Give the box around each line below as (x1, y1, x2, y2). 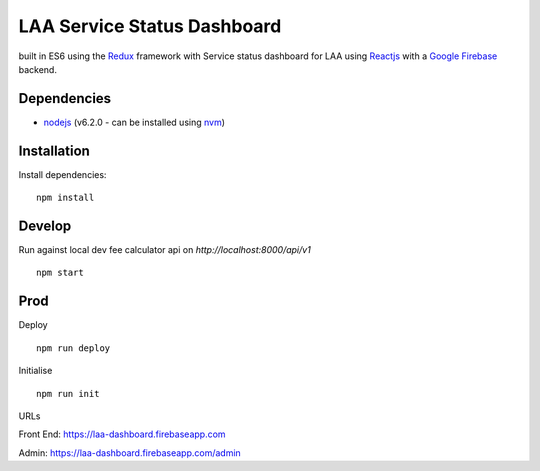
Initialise (18, 365, 53, 377)
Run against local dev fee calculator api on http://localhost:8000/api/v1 (18, 244, 312, 256)
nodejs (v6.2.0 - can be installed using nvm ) (43, 116, 225, 128)
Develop (18, 217, 72, 234)
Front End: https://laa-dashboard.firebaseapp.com (18, 428, 226, 440)
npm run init (36, 388, 100, 399)
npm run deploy (36, 342, 111, 354)
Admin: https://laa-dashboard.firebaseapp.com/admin (18, 446, 242, 459)
